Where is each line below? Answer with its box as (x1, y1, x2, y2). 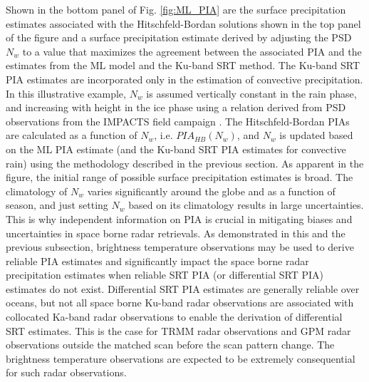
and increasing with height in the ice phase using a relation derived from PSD (6, 100, 346, 115)
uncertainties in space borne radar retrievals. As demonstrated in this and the (6, 225, 345, 240)
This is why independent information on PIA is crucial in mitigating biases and (6, 211, 353, 226)
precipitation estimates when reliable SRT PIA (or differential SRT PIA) (6, 267, 323, 282)
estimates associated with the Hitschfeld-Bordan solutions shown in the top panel (6, 16, 361, 31)
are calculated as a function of (6, 128, 137, 143)
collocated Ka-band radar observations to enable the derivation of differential (6, 309, 343, 324)
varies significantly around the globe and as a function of (87, 183, 336, 198)
